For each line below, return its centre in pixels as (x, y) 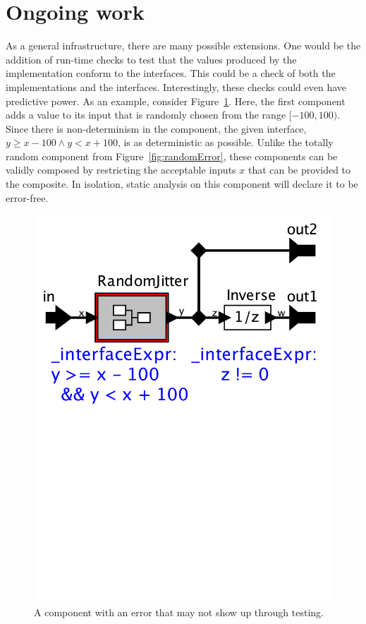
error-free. (27, 197)
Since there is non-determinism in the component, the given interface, (156, 128)
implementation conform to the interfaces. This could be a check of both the (171, 73)
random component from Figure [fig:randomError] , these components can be (172, 156)
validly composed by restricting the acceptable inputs (121, 170)
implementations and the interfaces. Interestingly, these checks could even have (176, 86)
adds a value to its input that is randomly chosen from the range (146, 115)
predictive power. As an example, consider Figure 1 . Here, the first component (176, 101)
